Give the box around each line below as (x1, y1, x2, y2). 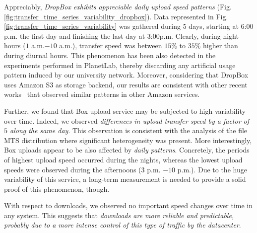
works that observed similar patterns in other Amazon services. (4, 89, 200, 99)
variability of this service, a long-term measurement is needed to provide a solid (4, 174, 246, 184)
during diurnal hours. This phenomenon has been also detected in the (4, 50, 216, 60)
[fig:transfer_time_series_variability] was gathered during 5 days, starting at (4, 21, 239, 31)
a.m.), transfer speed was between (59, 40, 162, 51)
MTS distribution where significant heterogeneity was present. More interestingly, (4, 135, 252, 145)
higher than (202, 40, 238, 51)
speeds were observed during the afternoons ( (4, 164, 141, 174)
